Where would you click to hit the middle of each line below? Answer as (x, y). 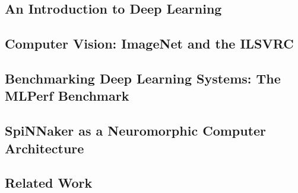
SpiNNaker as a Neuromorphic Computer (136, 131)
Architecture (45, 148)
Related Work (49, 183)
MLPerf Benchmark (67, 96)
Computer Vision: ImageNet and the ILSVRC (149, 44)
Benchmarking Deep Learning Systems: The (143, 78)
